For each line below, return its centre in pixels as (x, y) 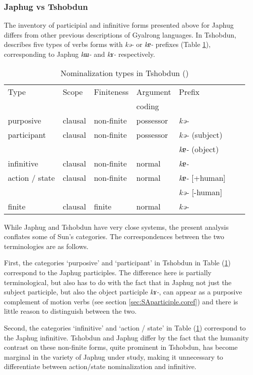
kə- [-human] (200, 192)
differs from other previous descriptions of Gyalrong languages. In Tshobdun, (120, 34)
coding (148, 106)
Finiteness (111, 91)
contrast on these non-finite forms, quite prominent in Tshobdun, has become (121, 347)
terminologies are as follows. (46, 246)
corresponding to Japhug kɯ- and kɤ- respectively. (80, 54)
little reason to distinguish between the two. (70, 311)
